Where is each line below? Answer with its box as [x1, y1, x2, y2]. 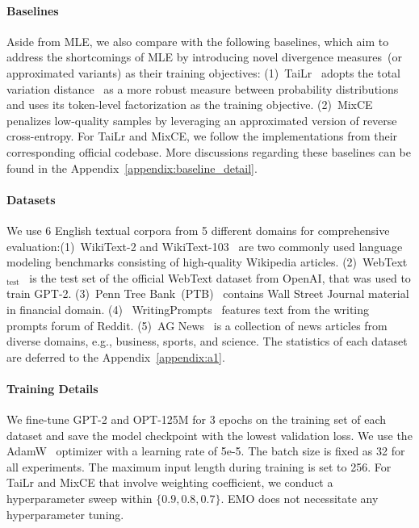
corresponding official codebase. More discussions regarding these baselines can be [6, 143, 411, 160]
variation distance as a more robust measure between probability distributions [6, 80, 399, 97]
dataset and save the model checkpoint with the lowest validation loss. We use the [6, 426, 413, 443]
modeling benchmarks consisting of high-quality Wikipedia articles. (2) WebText [6, 254, 408, 270]
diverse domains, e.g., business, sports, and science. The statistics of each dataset [6, 333, 408, 350]
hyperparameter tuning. [6, 505, 124, 522]
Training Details [6, 379, 98, 396]
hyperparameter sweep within [6, 490, 153, 507]
